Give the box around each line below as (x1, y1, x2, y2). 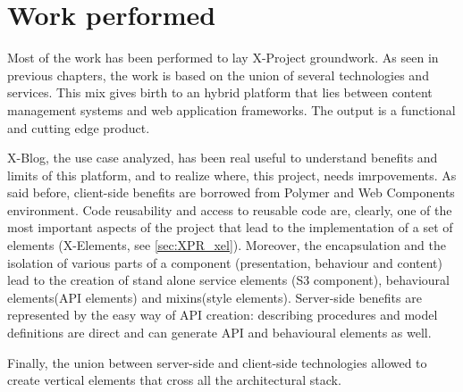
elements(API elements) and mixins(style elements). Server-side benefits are (7, 288, 422, 306)
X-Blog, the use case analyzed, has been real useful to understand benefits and (7, 148, 438, 167)
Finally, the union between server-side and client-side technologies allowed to (7, 353, 427, 371)
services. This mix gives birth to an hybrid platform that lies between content (7, 83, 433, 102)
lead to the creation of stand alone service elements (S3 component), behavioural (7, 271, 450, 289)
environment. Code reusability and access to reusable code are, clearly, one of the (7, 200, 452, 219)
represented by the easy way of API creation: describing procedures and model (7, 305, 438, 324)
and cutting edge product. (7, 118, 150, 137)
